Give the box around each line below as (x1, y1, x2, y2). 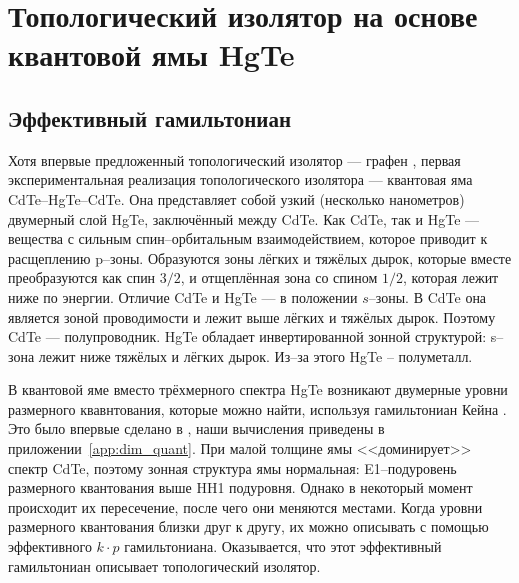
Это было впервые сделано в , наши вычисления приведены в (8, 418, 385, 439)
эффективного (8, 536, 92, 557)
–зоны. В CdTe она (368, 286, 487, 307)
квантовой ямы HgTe (8, 34, 295, 75)
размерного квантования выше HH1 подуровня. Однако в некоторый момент (8, 477, 473, 498)
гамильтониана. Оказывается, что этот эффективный (124, 536, 442, 557)
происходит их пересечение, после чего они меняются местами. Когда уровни (8, 496, 483, 517)
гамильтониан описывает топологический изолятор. (8, 555, 321, 576)
